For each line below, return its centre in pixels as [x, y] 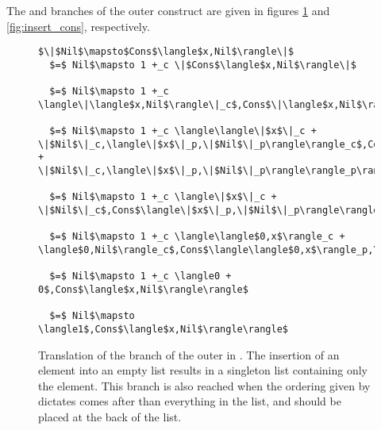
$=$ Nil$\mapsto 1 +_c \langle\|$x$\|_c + [163, 197]
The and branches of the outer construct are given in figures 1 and [168, 10]
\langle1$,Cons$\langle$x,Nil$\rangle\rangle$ [163, 329]
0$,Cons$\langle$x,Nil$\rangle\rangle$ [143, 290]
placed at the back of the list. [110, 417]
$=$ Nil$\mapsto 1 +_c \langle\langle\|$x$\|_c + [183, 131]
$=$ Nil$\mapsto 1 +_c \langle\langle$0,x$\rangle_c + [197, 237]
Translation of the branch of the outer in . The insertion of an [189, 354]
